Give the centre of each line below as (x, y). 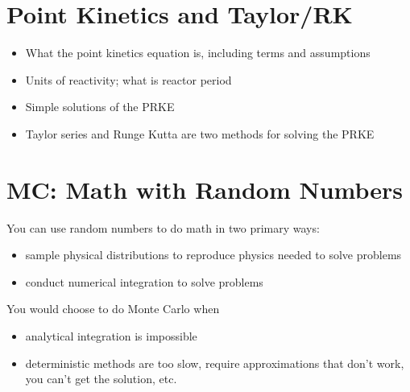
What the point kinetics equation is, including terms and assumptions (198, 53)
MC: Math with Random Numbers (205, 189)
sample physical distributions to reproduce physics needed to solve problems (213, 255)
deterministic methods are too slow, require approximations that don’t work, (215, 363)
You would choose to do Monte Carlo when (113, 309)
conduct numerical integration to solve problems (144, 281)
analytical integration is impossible (111, 336)
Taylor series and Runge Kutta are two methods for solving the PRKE (200, 133)
